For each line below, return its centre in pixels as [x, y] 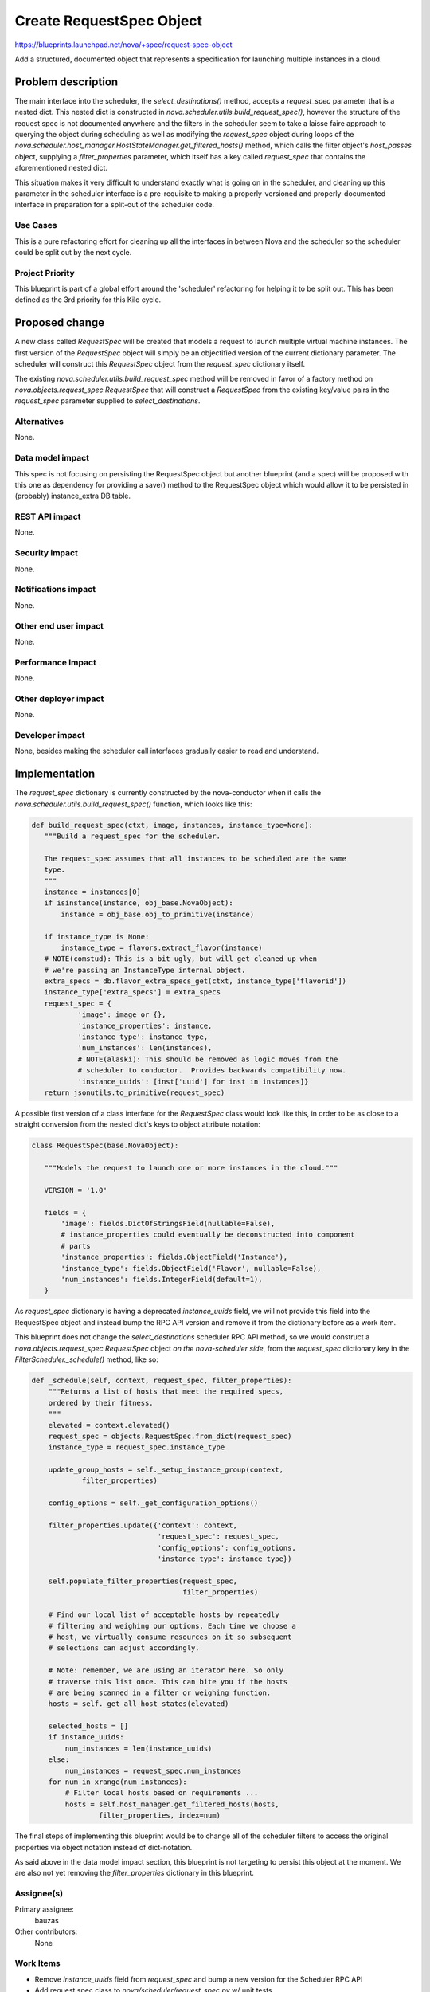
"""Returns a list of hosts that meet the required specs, [166, 1392]
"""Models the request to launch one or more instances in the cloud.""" [191, 1168]
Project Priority [45, 273]
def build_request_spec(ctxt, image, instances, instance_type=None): [172, 825]
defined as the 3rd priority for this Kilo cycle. [88, 300]
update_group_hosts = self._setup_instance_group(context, [166, 1470]
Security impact [47, 553]
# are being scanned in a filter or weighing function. [160, 1692]
